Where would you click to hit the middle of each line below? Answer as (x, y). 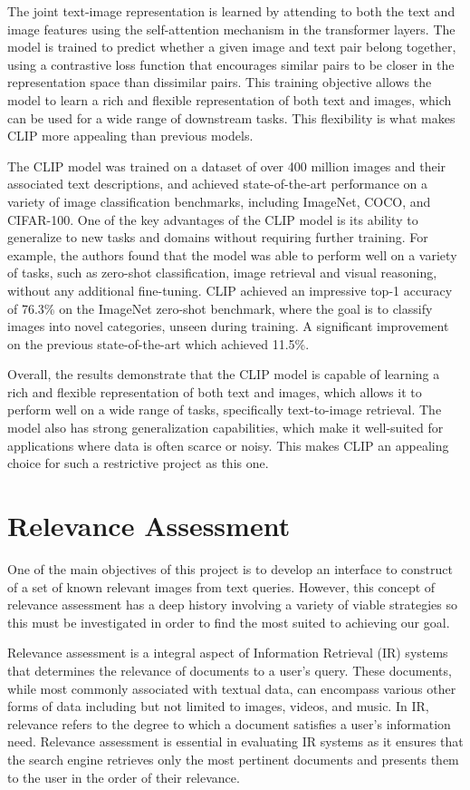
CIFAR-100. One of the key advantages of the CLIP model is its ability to (213, 219)
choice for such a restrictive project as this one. (138, 463)
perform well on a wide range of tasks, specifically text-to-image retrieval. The (225, 410)
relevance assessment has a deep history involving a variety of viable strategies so (232, 605)
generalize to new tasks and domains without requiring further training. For (218, 237)
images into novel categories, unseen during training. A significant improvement (228, 326)
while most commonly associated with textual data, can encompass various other (232, 688)
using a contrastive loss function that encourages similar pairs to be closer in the (231, 64)
